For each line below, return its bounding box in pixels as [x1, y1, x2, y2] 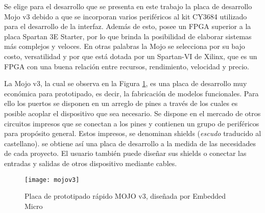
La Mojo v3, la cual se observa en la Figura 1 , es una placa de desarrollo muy [4, 78, 247, 89]
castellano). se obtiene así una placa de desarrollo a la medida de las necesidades [4, 138, 256, 148]
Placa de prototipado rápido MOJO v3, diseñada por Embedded [25, 191, 226, 201]
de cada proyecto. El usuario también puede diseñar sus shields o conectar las [4, 148, 247, 158]
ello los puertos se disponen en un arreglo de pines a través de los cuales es [4, 98, 238, 109]
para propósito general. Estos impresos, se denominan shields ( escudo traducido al [4, 128, 261, 139]
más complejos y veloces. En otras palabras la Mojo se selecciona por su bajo [4, 41, 245, 51]
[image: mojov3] [25, 176, 80, 183]
